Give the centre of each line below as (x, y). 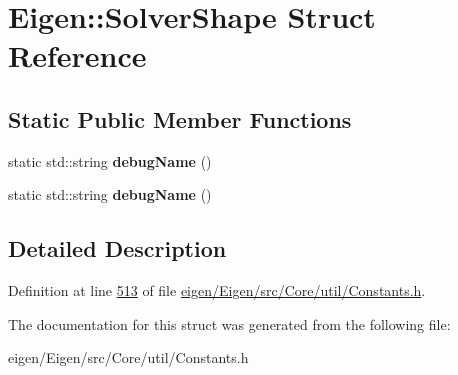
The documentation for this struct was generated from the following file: (229, 323)
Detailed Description (117, 248)
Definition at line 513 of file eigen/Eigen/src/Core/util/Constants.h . (217, 290)
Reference (77, 55)
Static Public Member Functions (180, 118)
